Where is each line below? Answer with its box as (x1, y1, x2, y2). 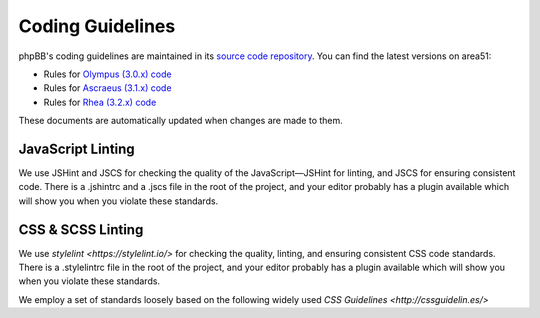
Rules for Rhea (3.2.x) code (43, 96, 157, 108)
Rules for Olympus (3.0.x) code (43, 68, 172, 80)
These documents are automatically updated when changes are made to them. (18, 115, 344, 127)
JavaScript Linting (18, 140, 135, 157)
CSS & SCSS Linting (18, 221, 144, 238)
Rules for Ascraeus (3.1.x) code (43, 82, 172, 94)
